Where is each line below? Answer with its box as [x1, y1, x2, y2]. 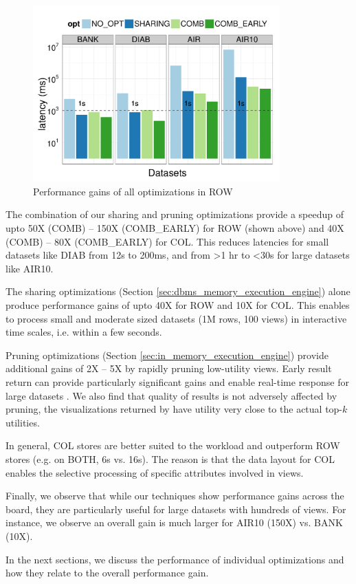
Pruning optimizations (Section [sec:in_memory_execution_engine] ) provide [5, 347, 329, 362]
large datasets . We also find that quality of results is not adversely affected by [5, 388, 337, 402]
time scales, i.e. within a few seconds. [5, 325, 162, 339]
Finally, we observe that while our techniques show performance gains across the [5, 488, 344, 503]
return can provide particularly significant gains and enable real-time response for [5, 375, 349, 389]
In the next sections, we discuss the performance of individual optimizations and [5, 552, 344, 566]
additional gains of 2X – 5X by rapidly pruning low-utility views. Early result [5, 361, 332, 376]
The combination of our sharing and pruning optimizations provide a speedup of [5, 207, 344, 221]
